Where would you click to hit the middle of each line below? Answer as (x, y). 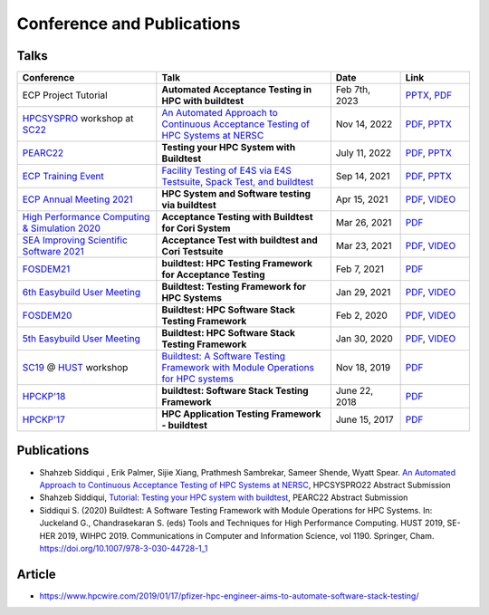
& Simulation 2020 (62, 228)
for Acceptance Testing (214, 274)
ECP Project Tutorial (65, 95)
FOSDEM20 (47, 315)
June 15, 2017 (364, 419)
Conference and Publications (129, 24)
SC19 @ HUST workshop (75, 368)
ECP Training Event (63, 177)
